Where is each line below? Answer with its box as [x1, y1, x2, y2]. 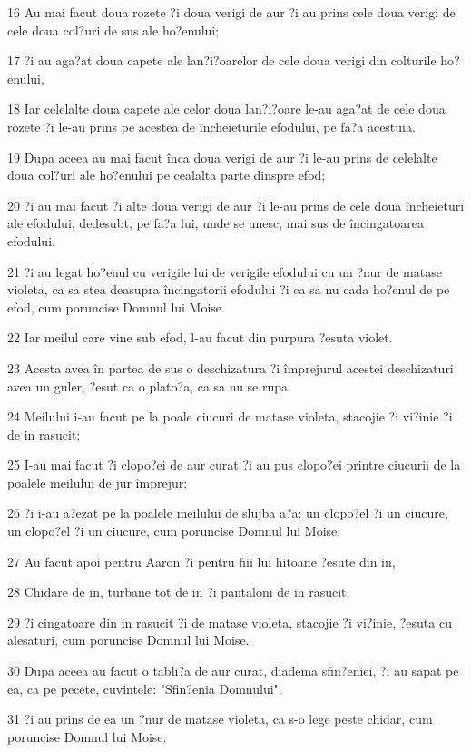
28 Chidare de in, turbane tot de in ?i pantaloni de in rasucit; [7, 582, 350, 601]
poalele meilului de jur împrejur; [7, 472, 188, 491]
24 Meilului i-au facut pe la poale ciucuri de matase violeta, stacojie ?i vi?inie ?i [7, 407, 453, 426]
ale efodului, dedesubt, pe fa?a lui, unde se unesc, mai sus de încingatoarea [7, 213, 424, 233]
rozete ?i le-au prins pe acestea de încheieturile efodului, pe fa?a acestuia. [7, 116, 416, 135]
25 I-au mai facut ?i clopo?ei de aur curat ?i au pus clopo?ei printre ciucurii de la [7, 455, 461, 474]
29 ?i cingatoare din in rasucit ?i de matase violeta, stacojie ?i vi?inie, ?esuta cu [7, 612, 452, 631]
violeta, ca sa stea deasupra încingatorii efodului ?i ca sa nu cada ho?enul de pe [7, 280, 450, 299]
